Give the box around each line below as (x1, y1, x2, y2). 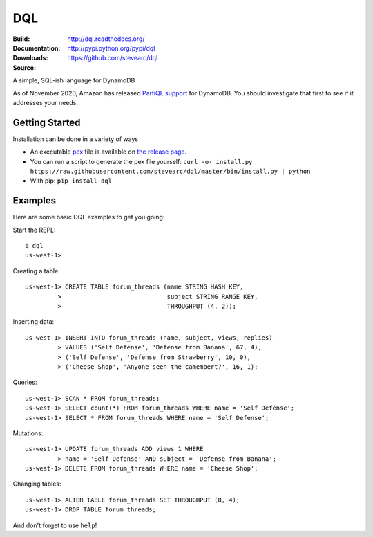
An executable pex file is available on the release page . (30, 147, 187, 156)
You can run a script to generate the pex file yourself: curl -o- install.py (30, 157, 253, 165)
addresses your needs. (12, 98, 79, 107)
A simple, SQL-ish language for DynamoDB (12, 76, 135, 84)
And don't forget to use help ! (12, 521, 97, 529)
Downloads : (12, 54, 48, 62)
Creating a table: (12, 266, 60, 275)
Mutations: (12, 429, 44, 437)
